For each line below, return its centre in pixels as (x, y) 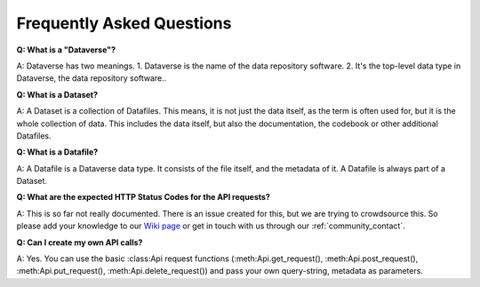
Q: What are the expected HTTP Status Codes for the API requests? (143, 197)
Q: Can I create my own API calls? (80, 242)
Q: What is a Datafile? (57, 152)
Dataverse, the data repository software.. (92, 78)
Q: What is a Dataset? (57, 94)
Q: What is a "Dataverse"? (66, 50)
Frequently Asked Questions (124, 23)
